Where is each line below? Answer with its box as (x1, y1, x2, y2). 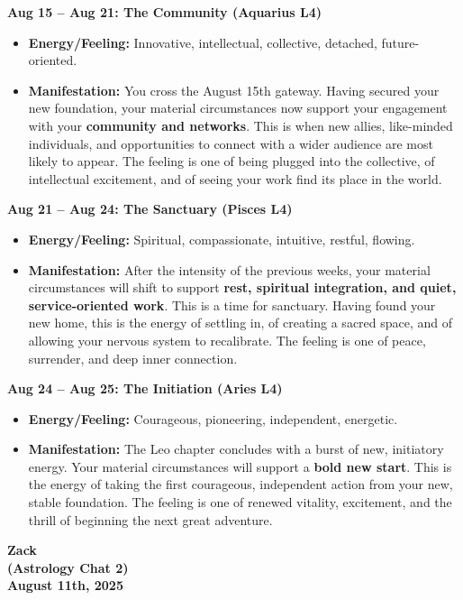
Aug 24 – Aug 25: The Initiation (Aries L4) (7, 379, 283, 398)
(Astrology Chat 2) (7, 558, 129, 577)
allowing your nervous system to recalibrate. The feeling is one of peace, (28, 330, 426, 349)
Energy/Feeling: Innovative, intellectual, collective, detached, (28, 32, 377, 51)
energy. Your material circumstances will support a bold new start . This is (28, 457, 452, 475)
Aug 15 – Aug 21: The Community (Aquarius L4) (7, 3, 322, 21)
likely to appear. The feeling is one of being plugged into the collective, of (28, 152, 435, 171)
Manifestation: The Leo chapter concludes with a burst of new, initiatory (28, 439, 444, 458)
